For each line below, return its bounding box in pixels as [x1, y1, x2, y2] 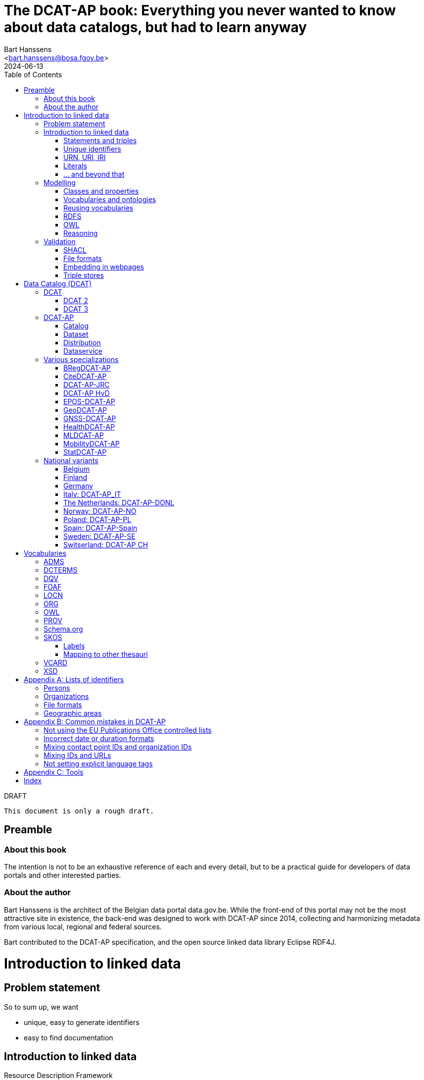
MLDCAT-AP [63, 431, 104, 439]
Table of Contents [4, 70, 62, 79]
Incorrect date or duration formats [44, 734, 154, 743]
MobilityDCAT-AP [63, 439, 120, 448]
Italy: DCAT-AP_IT [63, 489, 121, 498]
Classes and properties [63, 186, 139, 195]
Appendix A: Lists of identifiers [24, 675, 124, 684]
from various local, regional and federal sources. [4, 922, 162, 931]
